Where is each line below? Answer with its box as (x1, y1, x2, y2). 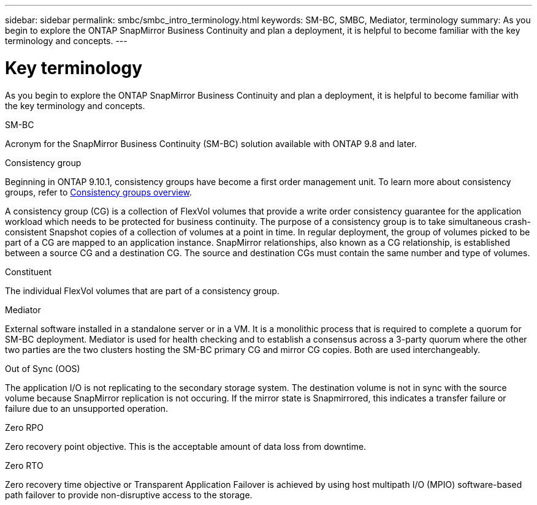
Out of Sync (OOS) (5, 363, 80, 374)
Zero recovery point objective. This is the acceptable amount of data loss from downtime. (5, 441, 367, 452)
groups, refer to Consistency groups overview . (5, 186, 192, 197)
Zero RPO (5, 422, 44, 433)
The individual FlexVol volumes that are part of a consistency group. (5, 285, 280, 296)
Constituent (5, 266, 52, 277)
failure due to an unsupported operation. (5, 403, 169, 414)
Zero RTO (5, 460, 44, 471)
